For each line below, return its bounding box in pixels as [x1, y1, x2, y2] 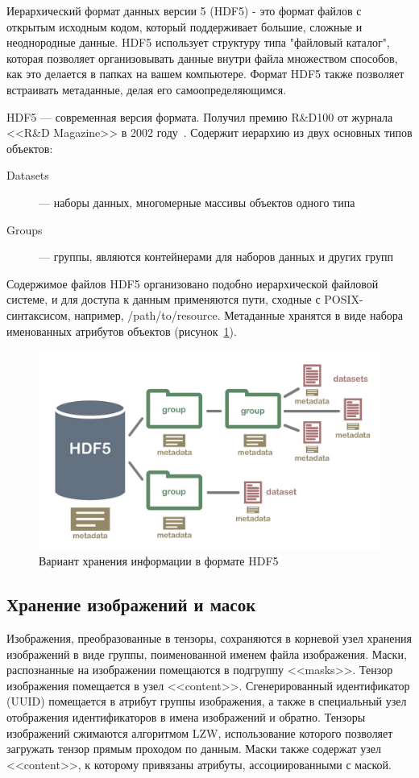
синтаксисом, [6, 306, 71, 323]
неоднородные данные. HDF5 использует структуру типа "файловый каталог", [6, 34, 390, 51]
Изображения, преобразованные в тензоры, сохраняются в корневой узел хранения [6, 630, 412, 647]
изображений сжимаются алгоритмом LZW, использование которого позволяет [6, 724, 393, 741]
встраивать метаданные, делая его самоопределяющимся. [6, 81, 287, 97]
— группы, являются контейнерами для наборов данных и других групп [39, 248, 393, 265]
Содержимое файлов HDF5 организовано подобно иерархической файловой [6, 275, 379, 292]
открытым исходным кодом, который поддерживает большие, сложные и [6, 18, 363, 35]
